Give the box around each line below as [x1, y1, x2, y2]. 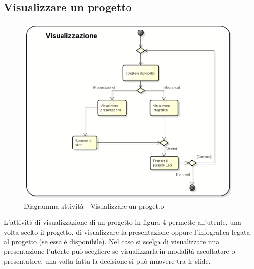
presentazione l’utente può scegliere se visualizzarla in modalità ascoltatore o [4, 246, 235, 256]
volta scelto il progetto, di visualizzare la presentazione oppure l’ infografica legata [4, 226, 250, 237]
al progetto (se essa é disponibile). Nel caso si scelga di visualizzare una [4, 236, 220, 246]
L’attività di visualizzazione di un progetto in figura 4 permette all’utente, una [4, 217, 241, 227]
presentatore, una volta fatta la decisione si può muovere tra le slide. [4, 255, 211, 266]
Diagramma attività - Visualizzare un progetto [24, 200, 164, 210]
